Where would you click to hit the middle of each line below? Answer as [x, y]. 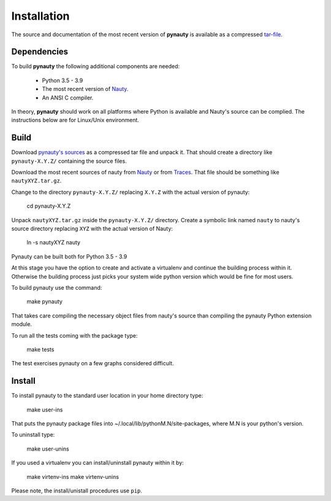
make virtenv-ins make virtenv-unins [73, 476]
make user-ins [45, 410]
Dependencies [40, 52]
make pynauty [44, 301]
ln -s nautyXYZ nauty [54, 243]
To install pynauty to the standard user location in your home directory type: [107, 395]
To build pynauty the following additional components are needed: [96, 66]
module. [22, 324]
